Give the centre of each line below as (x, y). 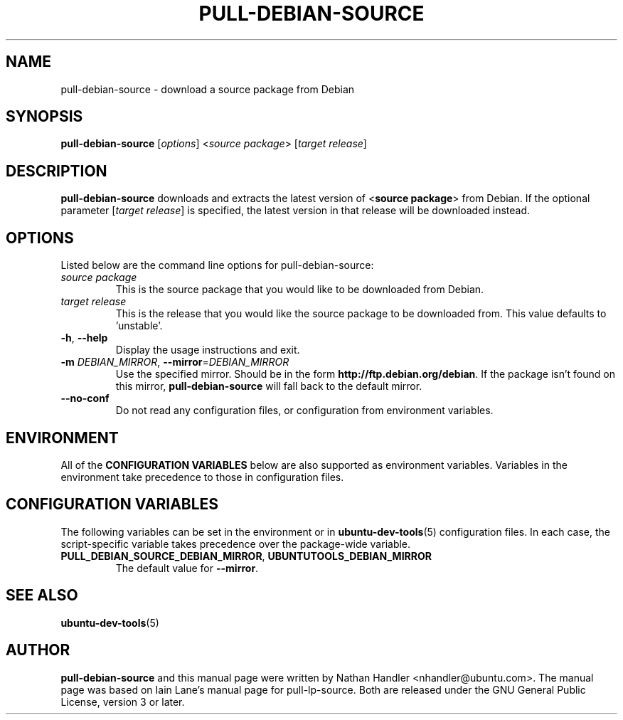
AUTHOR (38, 650)
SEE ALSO (42, 595)
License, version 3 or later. (123, 702)
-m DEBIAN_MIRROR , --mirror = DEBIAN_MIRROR (175, 362)
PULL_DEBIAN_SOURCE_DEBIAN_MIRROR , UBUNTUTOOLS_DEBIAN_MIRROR (246, 556)
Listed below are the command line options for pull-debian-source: (217, 265)
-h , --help (84, 338)
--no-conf (85, 398)
